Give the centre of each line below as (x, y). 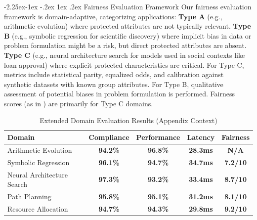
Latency (201, 137)
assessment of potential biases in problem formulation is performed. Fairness (119, 94)
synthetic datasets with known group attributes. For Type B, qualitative (114, 84)
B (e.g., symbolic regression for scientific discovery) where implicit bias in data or (128, 35)
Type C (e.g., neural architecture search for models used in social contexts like (125, 55)
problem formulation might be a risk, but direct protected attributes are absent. (125, 45)
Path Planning (29, 197)
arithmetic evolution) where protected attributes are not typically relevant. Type (128, 26)
